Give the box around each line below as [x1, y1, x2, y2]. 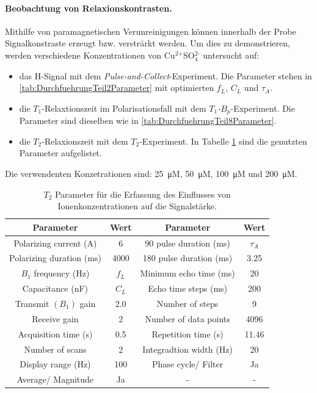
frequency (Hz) [34, 267, 90, 279]
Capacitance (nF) [22, 282, 89, 295]
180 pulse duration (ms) [142, 251, 233, 264]
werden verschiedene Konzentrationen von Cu [5, 48, 175, 61]
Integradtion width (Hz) [142, 342, 233, 355]
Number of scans [24, 342, 87, 355]
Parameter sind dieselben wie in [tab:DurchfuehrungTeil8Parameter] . [19, 114, 277, 127]
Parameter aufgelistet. [19, 146, 102, 159]
